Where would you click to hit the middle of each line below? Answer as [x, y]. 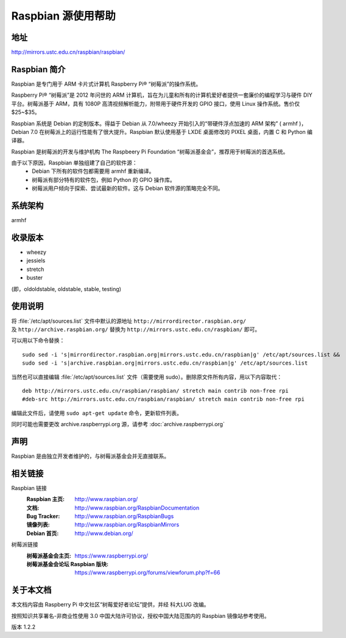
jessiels [36, 261]
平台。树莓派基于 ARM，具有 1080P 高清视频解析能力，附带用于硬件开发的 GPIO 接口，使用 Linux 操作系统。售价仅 [156, 103]
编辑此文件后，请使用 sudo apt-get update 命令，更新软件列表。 [97, 413]
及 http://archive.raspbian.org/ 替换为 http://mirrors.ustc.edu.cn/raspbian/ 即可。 [136, 329]
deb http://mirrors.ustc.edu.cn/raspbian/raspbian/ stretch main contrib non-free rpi [155, 391]
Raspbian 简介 [39, 69]
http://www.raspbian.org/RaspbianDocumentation [137, 508]
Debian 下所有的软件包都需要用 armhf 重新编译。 [93, 171]
